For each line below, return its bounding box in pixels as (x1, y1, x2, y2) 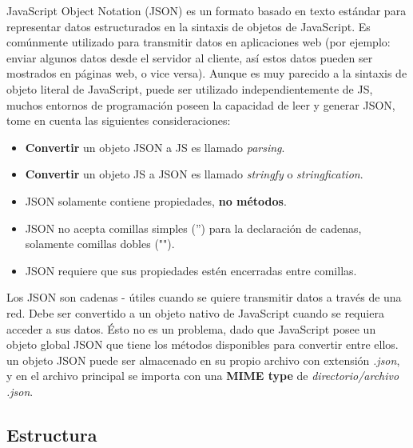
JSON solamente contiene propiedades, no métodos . (25, 192, 287, 209)
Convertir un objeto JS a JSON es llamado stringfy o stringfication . (25, 166, 363, 182)
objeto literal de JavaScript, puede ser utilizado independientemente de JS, (6, 80, 373, 97)
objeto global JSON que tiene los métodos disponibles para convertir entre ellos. (6, 336, 399, 353)
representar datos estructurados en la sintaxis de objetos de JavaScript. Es (6, 18, 371, 34)
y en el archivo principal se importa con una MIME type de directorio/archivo (6, 367, 399, 384)
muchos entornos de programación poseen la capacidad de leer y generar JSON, (6, 96, 395, 113)
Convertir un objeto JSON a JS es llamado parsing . (25, 138, 285, 155)
